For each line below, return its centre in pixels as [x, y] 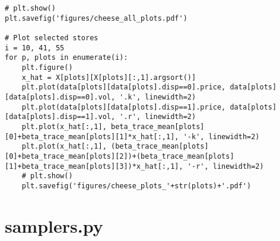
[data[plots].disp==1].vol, [60, 117]
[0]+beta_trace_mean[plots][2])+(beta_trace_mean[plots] [120, 156]
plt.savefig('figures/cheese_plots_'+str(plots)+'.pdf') [136, 186]
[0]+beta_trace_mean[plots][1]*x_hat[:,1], [92, 136]
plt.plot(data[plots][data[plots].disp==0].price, [124, 87]
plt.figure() [47, 67]
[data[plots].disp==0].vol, [60, 97]
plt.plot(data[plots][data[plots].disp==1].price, [124, 107]
